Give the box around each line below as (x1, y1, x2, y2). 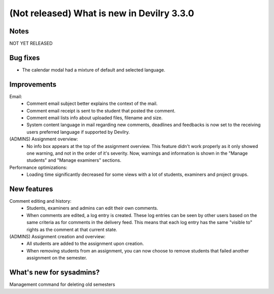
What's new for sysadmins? (9, 268, 100, 277)
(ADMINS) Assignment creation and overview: (9, 234, 106, 240)
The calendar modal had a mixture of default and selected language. (22, 66, 165, 73)
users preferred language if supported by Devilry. (26, 129, 130, 135)
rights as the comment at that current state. (26, 226, 118, 233)
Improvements (9, 80, 57, 89)
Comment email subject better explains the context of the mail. (26, 100, 158, 106)
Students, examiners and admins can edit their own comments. (26, 205, 158, 211)
